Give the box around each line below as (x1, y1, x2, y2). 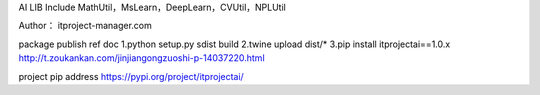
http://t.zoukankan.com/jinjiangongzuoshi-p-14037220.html (18, 52, 265, 64)
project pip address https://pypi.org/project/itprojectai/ (18, 70, 244, 82)
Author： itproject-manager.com (18, 20, 152, 32)
